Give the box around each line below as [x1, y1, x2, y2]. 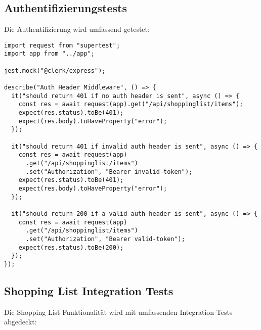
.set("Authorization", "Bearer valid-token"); [25, 235, 185, 243]
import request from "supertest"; [4, 41, 120, 49]
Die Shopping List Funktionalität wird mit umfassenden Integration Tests [4, 306, 233, 317]
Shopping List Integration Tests [4, 282, 173, 298]
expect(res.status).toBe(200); [18, 244, 124, 251]
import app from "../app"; [4, 50, 95, 58]
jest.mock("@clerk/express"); [4, 67, 106, 74]
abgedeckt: [4, 316, 37, 327]
